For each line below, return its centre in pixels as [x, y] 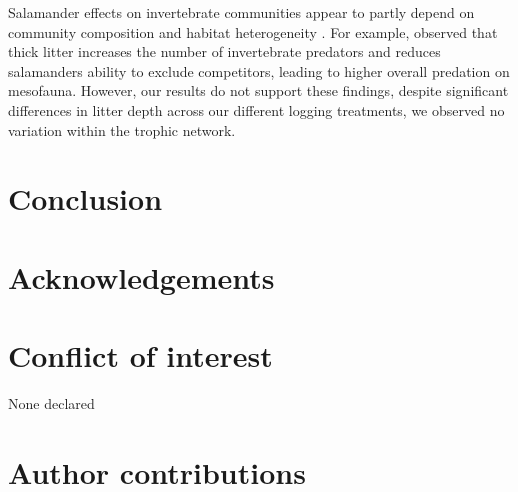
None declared [51, 403]
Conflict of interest [140, 355]
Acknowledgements [141, 276]
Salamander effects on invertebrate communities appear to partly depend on [241, 12]
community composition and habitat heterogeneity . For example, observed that [253, 31]
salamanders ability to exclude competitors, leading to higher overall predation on [259, 70]
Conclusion [85, 198]
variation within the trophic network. [122, 129]
